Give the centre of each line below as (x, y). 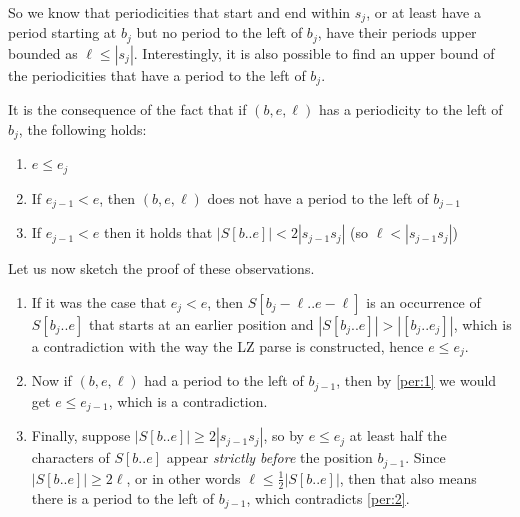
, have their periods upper (397, 32)
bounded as (43, 52)
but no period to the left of (219, 32)
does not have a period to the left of (318, 197)
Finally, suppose (81, 435)
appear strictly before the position (269, 457)
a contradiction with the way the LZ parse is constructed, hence (227, 345)
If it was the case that (99, 301)
